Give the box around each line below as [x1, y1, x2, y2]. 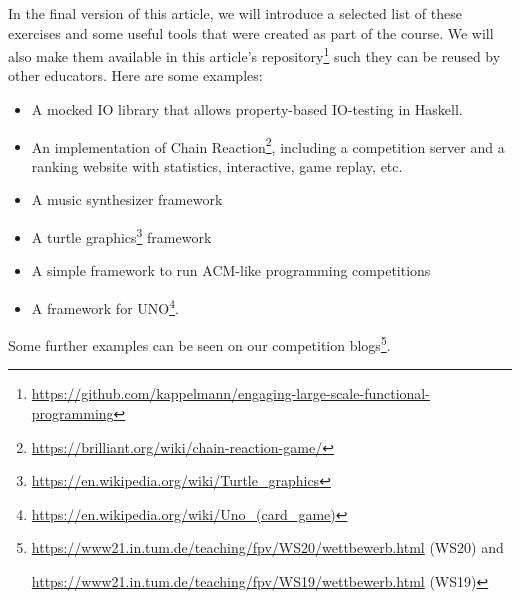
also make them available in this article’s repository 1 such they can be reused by [8, 43, 501, 66]
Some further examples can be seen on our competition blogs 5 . [8, 332, 391, 355]
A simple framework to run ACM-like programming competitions [31, 260, 431, 281]
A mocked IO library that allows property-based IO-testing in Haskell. [31, 99, 463, 120]
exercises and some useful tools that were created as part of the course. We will [8, 22, 494, 43]
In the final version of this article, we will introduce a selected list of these [8, 3, 462, 23]
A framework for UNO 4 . [31, 294, 179, 318]
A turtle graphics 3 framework [31, 224, 212, 247]
